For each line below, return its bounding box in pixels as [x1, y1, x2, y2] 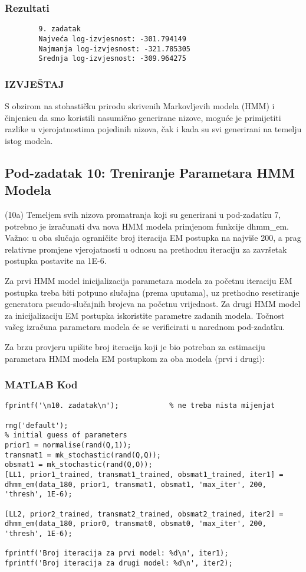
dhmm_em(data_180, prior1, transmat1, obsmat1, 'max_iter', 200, [5, 480, 266, 489]
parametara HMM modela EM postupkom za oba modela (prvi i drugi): [5, 352, 265, 364]
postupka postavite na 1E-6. [5, 254, 107, 267]
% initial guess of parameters [5, 431, 127, 440]
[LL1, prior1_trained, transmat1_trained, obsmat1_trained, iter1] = [5, 470, 284, 479]
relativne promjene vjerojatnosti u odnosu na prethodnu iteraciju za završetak [5, 243, 287, 255]
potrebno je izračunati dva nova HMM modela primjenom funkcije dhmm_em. [5, 220, 289, 232]
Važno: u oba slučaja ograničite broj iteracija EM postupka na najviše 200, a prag [5, 231, 301, 244]
